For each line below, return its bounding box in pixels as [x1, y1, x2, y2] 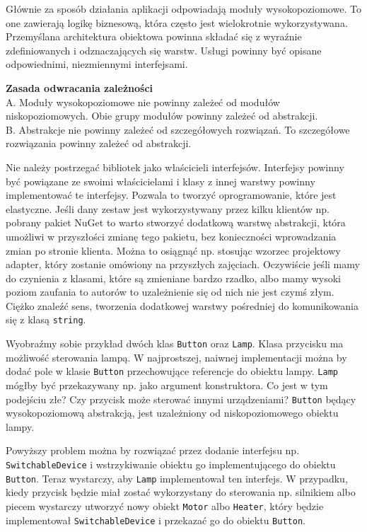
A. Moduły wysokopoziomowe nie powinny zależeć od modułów [6, 94, 280, 109]
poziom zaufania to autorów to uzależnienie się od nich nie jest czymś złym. [6, 284, 334, 299]
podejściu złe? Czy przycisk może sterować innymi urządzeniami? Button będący [6, 391, 356, 406]
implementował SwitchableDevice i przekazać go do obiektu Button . [6, 512, 305, 527]
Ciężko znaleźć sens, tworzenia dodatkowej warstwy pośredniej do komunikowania [6, 298, 359, 313]
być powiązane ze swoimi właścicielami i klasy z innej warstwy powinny [6, 173, 315, 188]
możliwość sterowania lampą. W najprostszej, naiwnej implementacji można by [6, 349, 347, 364]
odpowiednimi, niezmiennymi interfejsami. [6, 57, 188, 71]
